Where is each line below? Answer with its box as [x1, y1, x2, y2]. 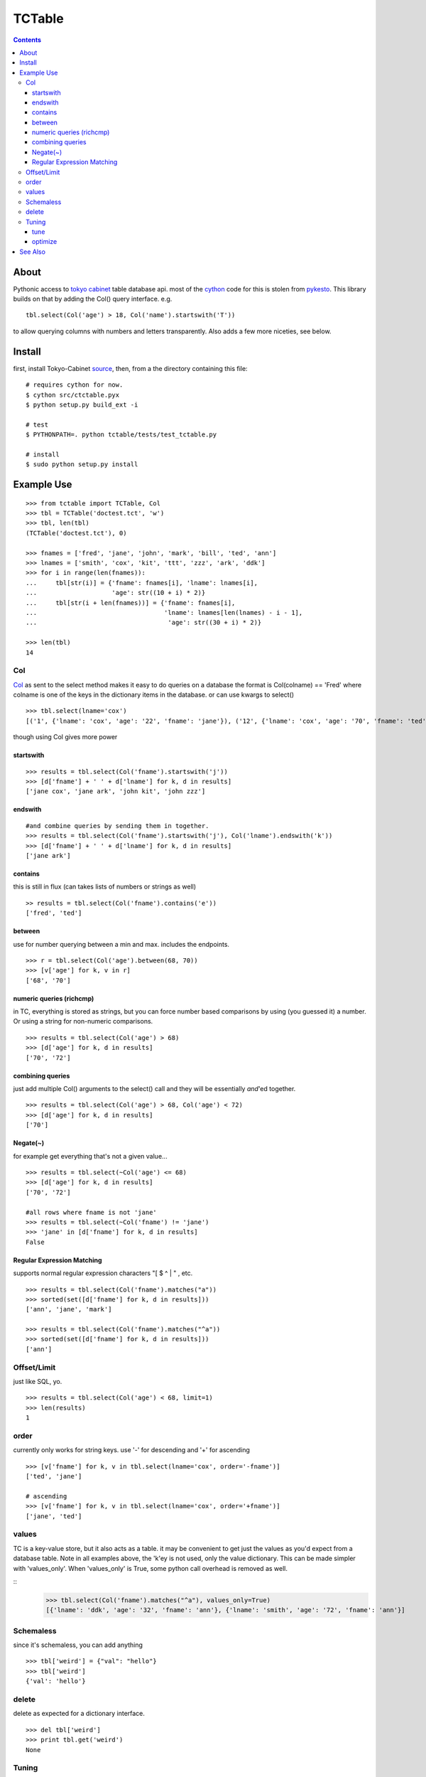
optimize [32, 237, 58, 246]
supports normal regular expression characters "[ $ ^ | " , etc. [13, 1269, 193, 1277]
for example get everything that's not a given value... [13, 1151, 168, 1160]
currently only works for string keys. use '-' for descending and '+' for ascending [13, 1446, 250, 1454]
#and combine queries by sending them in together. [26, 822, 209, 830]
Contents [13, 36, 42, 44]
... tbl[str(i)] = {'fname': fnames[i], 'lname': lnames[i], [26, 579, 258, 586]
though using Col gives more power [13, 733, 118, 741]
